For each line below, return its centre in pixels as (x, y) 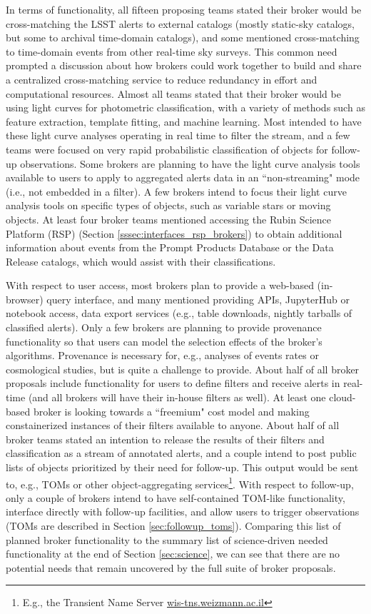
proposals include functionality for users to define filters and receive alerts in (173, 383)
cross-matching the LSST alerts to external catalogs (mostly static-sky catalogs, (180, 23)
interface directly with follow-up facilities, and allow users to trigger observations (183, 512)
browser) (25, 299)
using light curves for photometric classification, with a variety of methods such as (185, 107)
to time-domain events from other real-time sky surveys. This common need (172, 51)
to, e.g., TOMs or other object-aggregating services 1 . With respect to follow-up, (180, 483)
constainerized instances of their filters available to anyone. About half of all (173, 425)
